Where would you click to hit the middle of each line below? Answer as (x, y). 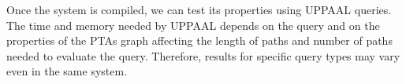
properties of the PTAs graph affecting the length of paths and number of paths (199, 40)
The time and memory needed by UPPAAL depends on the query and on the (193, 25)
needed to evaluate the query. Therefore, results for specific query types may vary (203, 55)
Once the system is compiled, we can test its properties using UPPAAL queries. (199, 9)
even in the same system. (67, 71)
